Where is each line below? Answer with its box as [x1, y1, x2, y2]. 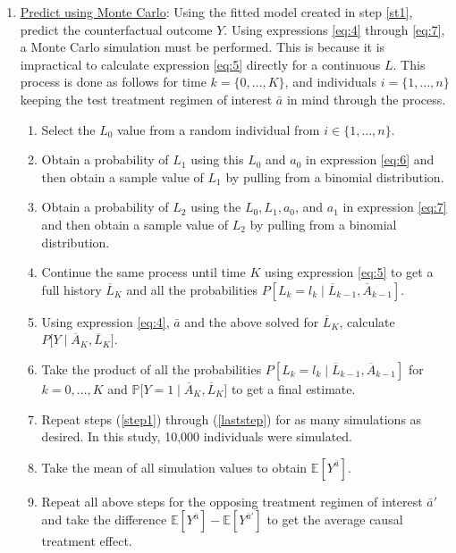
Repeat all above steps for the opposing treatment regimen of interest [41, 491, 423, 510]
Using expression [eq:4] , [41, 312, 170, 331]
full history [41, 280, 102, 298]
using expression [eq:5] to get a [264, 263, 434, 281]
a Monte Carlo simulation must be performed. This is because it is [20, 38, 385, 56]
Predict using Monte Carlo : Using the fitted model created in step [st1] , [20, 3, 413, 21]
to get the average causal [266, 510, 403, 529]
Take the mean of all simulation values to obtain [41, 457, 308, 476]
